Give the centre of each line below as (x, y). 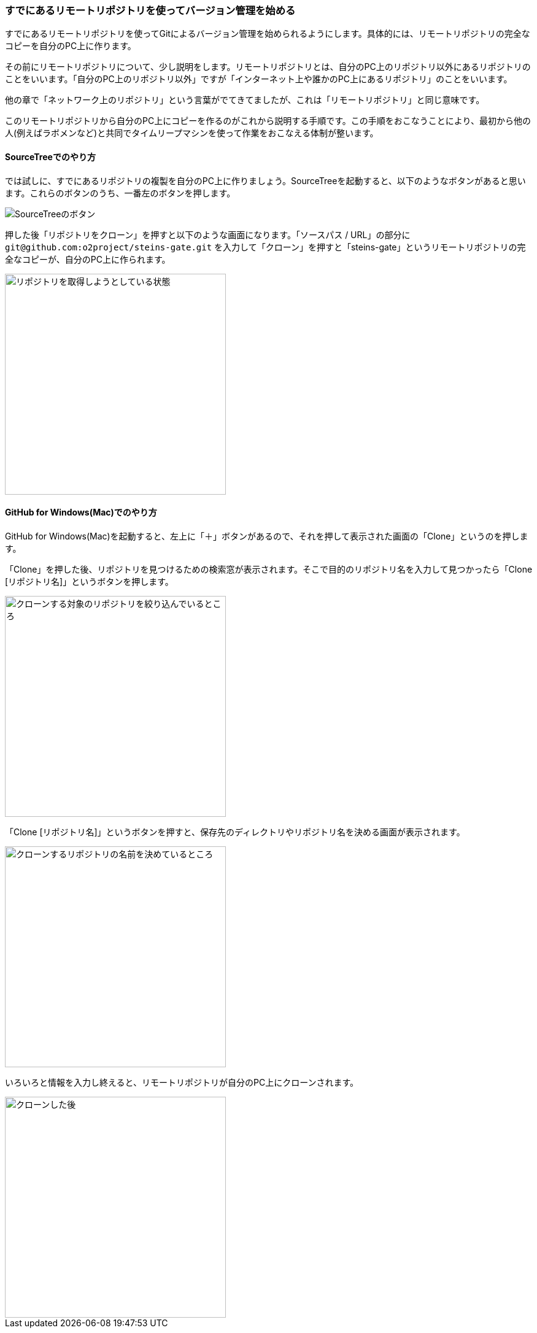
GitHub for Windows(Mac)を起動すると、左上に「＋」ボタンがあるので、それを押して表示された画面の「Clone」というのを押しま (267, 536)
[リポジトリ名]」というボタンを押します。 (89, 581)
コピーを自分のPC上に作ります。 (71, 46)
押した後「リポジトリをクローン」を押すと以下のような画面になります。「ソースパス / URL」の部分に (208, 234)
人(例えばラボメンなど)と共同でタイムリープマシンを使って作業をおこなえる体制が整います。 (192, 133)
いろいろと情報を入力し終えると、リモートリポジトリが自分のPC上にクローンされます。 (182, 1082)
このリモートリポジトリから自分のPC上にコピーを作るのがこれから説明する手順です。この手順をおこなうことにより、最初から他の (268, 121)
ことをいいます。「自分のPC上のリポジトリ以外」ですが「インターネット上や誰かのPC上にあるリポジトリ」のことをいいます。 (259, 79)
